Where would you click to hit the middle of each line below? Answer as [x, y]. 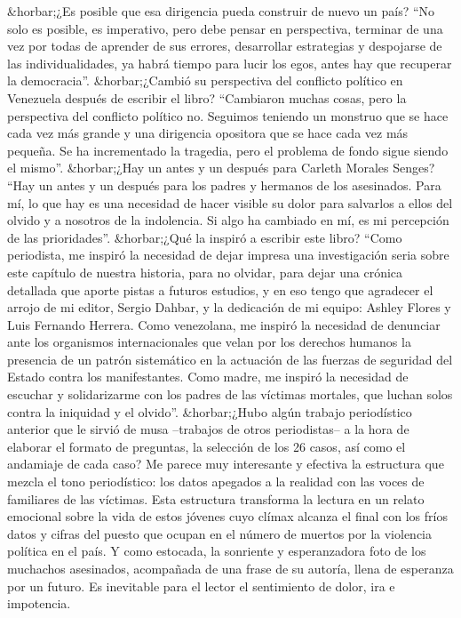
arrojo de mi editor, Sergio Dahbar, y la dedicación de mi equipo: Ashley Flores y [229, 307]
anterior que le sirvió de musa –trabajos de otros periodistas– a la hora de [208, 429]
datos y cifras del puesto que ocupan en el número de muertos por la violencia [220, 533]
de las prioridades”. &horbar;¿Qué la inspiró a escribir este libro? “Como [205, 237]
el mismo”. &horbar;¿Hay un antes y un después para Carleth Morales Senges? [221, 168]
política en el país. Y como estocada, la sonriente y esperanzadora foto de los [217, 551]
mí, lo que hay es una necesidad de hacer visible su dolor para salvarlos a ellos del [230, 202]
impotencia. [39, 603]
